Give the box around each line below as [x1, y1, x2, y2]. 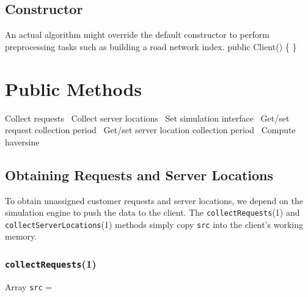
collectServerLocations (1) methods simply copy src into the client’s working [5, 218, 304, 230]
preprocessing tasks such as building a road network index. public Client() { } [5, 40, 297, 53]
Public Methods [5, 76, 142, 101]
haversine [5, 135, 40, 148]
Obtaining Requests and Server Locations [5, 165, 274, 184]
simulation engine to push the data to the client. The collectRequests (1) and [5, 206, 300, 219]
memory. [5, 230, 37, 243]
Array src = [5, 280, 53, 293]
